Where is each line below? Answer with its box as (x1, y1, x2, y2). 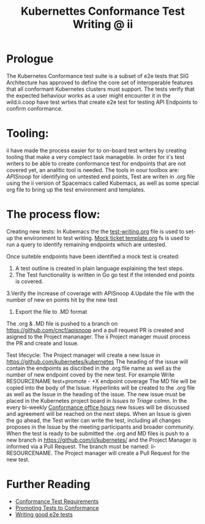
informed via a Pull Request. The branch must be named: (6, 442, 150, 450)
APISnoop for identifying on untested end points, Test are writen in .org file (6, 173, 195, 180)
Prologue (6, 52, 54, 66)
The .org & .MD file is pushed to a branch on (6, 319, 118, 327)
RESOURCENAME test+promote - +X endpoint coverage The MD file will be (6, 377, 197, 385)
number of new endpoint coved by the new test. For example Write (6, 370, 175, 378)
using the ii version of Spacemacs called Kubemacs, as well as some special (6, 179, 199, 187)
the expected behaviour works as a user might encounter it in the (6, 92, 171, 99)
